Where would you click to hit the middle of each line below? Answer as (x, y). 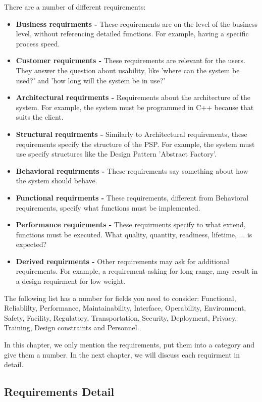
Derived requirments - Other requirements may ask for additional (122, 261)
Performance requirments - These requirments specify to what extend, (131, 224)
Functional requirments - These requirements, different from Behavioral (132, 197)
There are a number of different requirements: (75, 7)
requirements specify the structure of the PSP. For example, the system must (135, 144)
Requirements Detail (59, 392)
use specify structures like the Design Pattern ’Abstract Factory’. (116, 154)
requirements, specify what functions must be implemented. (108, 207)
